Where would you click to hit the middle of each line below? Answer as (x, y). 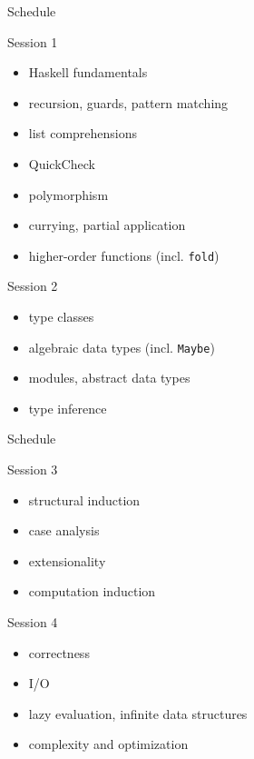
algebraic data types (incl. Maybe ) (122, 347)
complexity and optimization (108, 744)
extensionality (67, 560)
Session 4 (33, 622)
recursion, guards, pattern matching (128, 102)
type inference (68, 408)
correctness (59, 652)
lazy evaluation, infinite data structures (138, 713)
